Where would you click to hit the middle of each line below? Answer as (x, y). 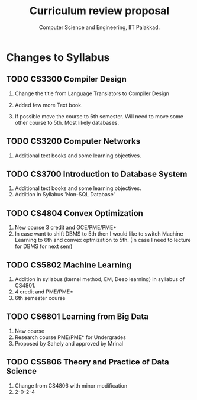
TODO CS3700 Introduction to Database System (97, 174)
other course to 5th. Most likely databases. (67, 122)
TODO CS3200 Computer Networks (73, 141)
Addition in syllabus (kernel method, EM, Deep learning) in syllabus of (100, 279)
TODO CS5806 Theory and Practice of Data (88, 362)
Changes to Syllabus (58, 57)
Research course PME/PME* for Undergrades (70, 337)
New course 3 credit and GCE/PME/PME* (66, 228)
